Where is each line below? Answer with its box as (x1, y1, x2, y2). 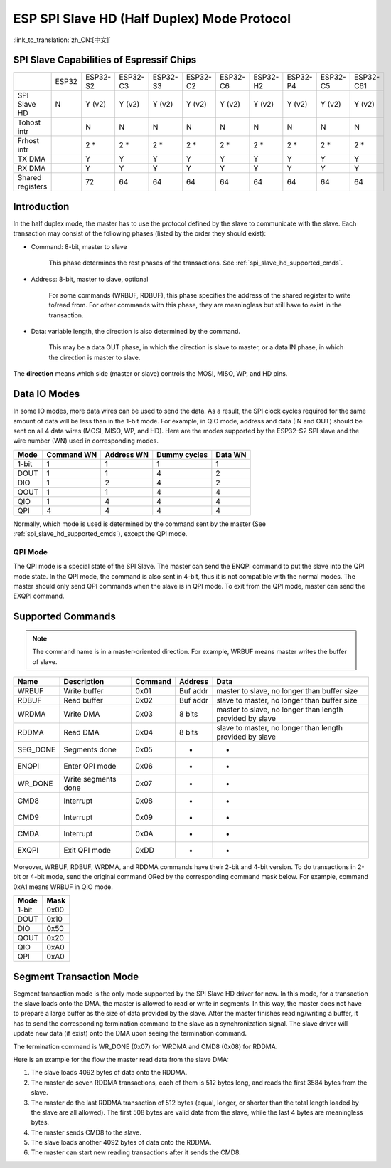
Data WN (215, 449, 247, 459)
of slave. (32, 657, 58, 665)
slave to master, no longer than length (216, 723, 343, 733)
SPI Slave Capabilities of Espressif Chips (13, 54, 197, 66)
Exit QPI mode (63, 846, 112, 856)
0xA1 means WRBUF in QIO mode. (13, 883, 114, 891)
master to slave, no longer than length (216, 705, 343, 715)
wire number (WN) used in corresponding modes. (13, 436, 159, 445)
